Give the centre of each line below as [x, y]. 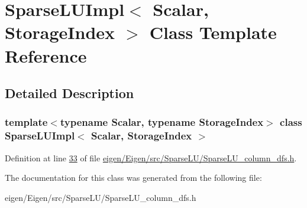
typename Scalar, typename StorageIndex [162, 122]
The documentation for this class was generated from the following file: [133, 178]
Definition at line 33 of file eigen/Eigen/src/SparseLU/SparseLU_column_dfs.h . [151, 157]
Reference [46, 55]
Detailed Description [70, 93]
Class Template [213, 32]
